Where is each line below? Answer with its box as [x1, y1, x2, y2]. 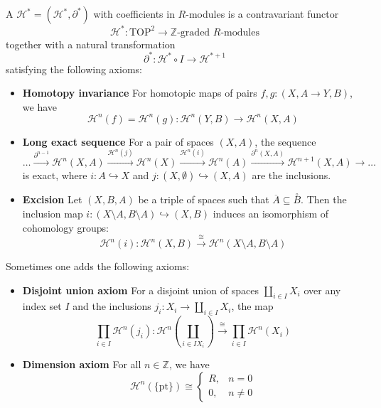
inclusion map [22, 206, 83, 221]
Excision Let [22, 192, 82, 207]
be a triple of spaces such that [138, 192, 269, 207]
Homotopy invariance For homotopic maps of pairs [22, 85, 257, 100]
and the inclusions [73, 299, 151, 313]
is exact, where [22, 168, 87, 183]
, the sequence [254, 134, 316, 149]
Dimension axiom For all [22, 357, 141, 372]
